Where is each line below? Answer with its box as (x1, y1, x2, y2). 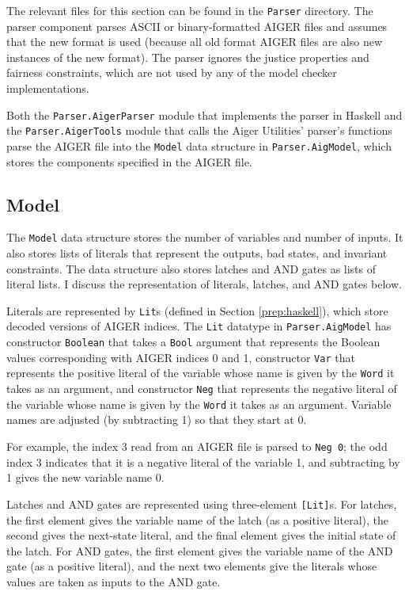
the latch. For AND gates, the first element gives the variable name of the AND (6, 542, 393, 559)
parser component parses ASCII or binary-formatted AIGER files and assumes (6, 17, 388, 34)
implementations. (6, 80, 89, 97)
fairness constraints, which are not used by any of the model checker (6, 64, 337, 81)
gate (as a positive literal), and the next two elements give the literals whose (6, 558, 377, 574)
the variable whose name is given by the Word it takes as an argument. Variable (6, 395, 392, 412)
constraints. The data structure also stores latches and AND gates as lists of (6, 260, 377, 277)
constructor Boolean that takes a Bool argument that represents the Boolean (6, 334, 381, 350)
